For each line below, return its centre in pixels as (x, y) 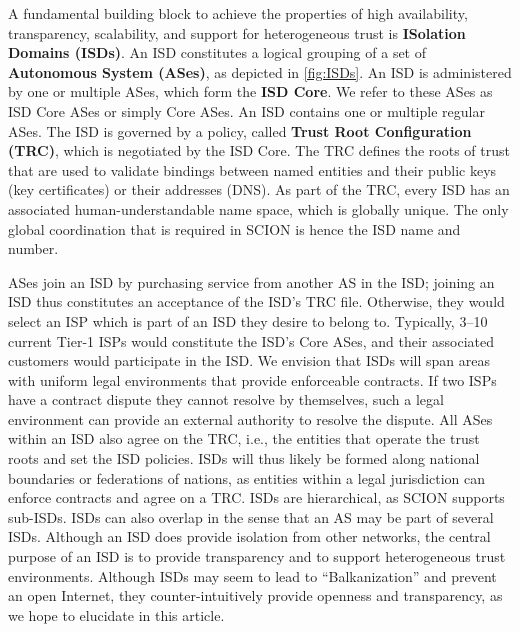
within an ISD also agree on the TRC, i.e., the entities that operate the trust (244, 438)
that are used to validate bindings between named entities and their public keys (252, 169)
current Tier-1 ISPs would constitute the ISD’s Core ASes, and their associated (251, 340)
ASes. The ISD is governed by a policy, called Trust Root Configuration (240, 130)
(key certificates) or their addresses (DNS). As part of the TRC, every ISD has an (259, 189)
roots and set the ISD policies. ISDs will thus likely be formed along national (244, 458)
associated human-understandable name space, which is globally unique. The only (258, 208)
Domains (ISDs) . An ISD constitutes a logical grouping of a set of (217, 52)
